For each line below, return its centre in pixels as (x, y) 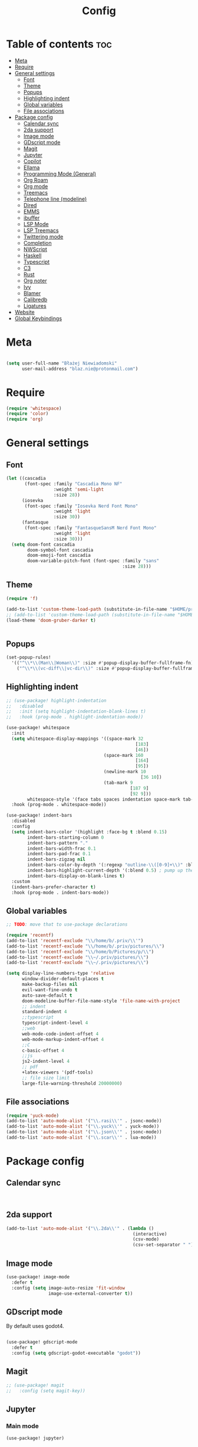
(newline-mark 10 (125, 772)
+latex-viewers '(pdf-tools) (57, 1072)
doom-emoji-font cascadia (59, 555)
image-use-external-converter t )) (90, 1293)
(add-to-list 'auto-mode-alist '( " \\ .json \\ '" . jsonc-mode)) (84, 1132)
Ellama (32, 167)
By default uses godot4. (35, 1326)
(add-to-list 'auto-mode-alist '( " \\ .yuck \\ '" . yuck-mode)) (83, 1127)
